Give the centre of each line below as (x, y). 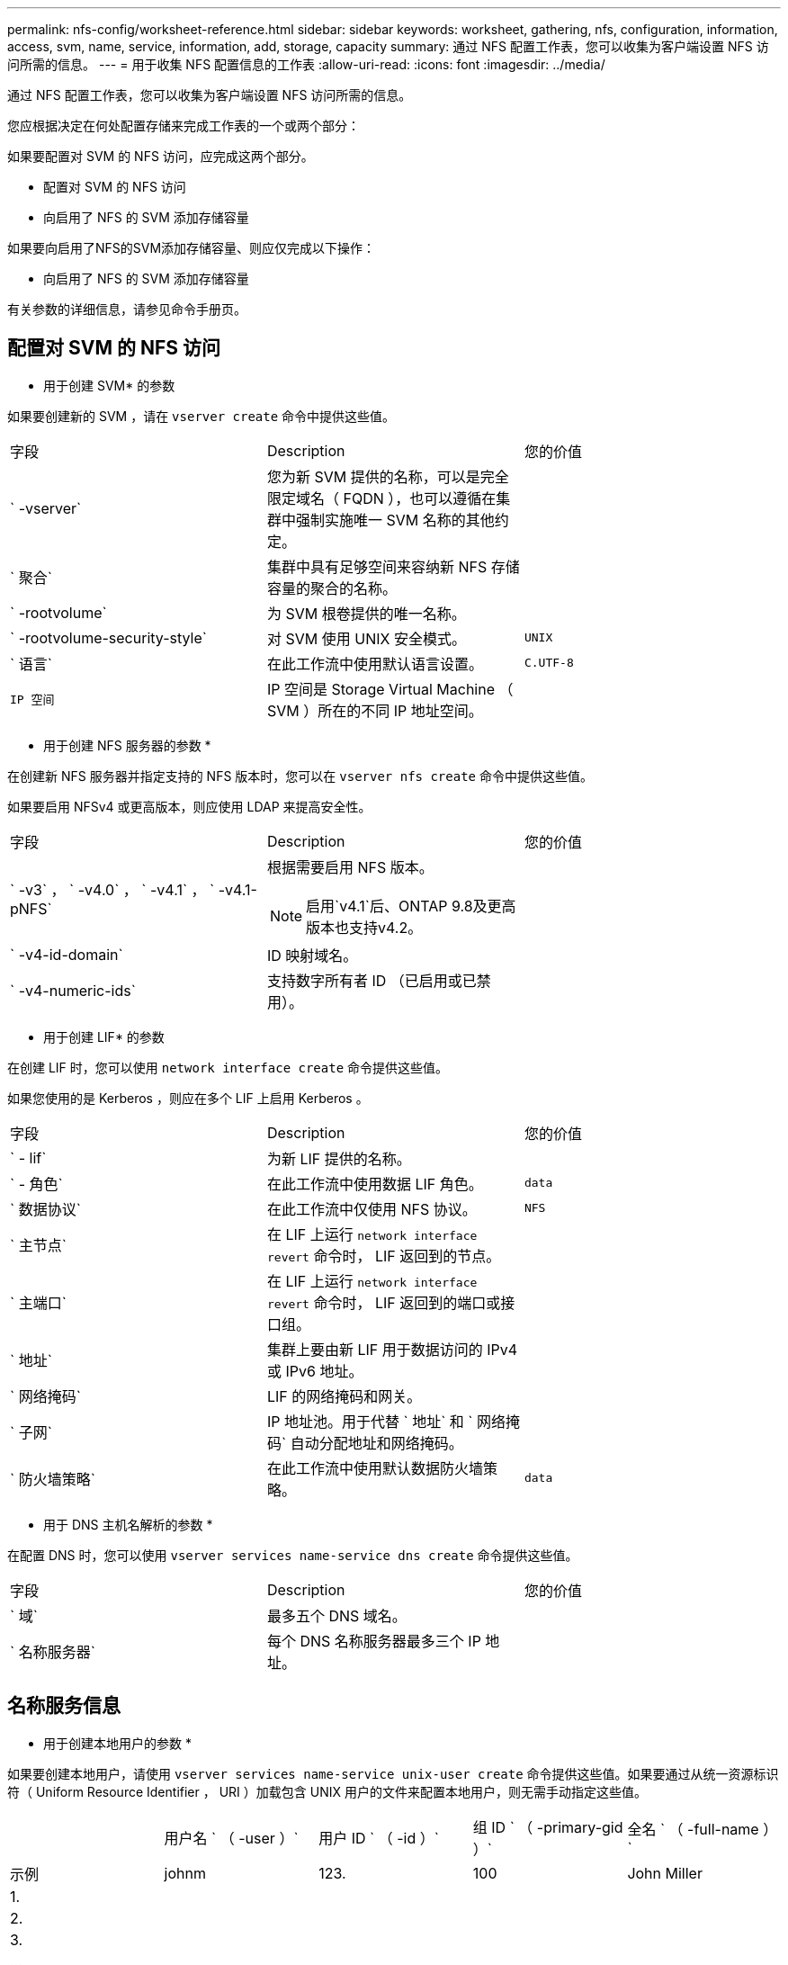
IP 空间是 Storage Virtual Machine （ (390, 689)
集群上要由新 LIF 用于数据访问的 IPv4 (392, 1349)
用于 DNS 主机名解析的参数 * (128, 1524)
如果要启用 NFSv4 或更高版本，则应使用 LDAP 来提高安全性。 (189, 806)
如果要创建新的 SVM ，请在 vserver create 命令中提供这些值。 (201, 416)
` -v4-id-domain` (67, 954)
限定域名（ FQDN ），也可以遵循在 (381, 498)
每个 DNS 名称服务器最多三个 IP (374, 1641)
